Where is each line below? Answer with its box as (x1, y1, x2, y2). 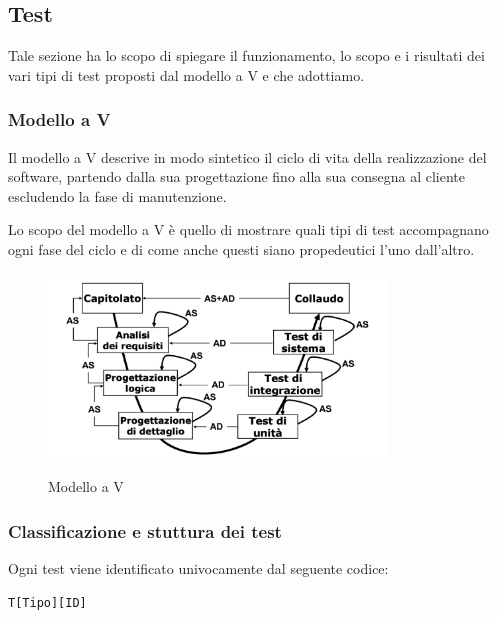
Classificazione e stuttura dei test (8, 518, 282, 543)
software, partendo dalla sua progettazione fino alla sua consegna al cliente (8, 166, 465, 187)
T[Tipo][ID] (8, 596, 87, 611)
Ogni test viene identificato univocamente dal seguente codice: (8, 557, 389, 578)
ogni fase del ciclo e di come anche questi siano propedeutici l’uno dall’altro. (8, 238, 475, 259)
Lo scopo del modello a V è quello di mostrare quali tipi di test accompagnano (8, 219, 489, 240)
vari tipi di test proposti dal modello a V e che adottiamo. (8, 64, 365, 85)
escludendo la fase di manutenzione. (8, 185, 227, 206)
